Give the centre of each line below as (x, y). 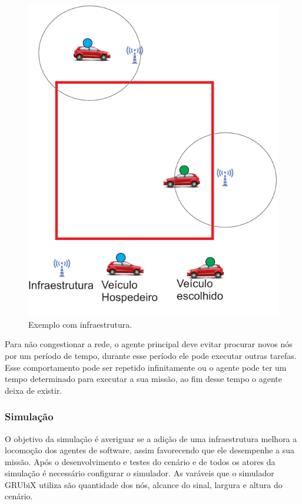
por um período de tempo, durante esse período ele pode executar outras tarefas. (151, 355)
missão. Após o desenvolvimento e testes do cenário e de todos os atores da (140, 461)
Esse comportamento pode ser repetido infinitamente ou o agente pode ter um (146, 367)
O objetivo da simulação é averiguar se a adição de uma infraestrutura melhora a (151, 438)
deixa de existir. (34, 390)
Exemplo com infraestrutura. (80, 324)
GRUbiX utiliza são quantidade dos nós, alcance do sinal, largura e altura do (144, 484)
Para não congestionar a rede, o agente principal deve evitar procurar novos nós (149, 344)
